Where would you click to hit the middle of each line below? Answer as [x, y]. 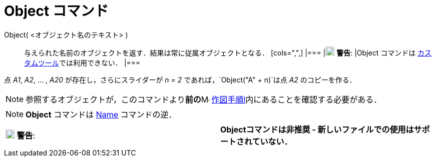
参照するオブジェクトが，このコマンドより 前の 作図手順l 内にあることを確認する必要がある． [204, 99]
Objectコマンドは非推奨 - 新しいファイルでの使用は [317, 129]
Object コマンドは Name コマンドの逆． [101, 114]
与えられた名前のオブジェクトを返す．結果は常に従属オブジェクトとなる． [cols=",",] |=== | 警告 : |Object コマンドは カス [228, 52]
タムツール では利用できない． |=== [82, 62]
